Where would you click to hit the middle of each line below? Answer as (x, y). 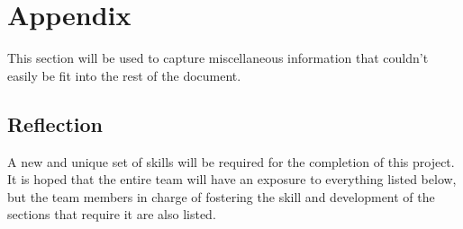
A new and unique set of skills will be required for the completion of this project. (231, 161)
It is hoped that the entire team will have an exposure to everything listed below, (232, 179)
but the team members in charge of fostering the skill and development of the (221, 196)
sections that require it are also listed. (112, 214)
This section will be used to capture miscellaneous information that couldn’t (218, 58)
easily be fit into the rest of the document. (124, 75)
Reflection (55, 123)
